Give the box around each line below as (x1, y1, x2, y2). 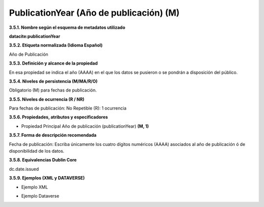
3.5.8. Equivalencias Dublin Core (9, 157, 77, 163)
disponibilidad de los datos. (9, 148, 65, 154)
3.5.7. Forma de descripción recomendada (9, 132, 97, 138)
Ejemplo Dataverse (21, 193, 60, 199)
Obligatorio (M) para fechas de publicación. (9, 87, 97, 93)
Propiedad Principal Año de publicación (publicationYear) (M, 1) (21, 123, 149, 129)
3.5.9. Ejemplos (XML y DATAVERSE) (9, 175, 85, 181)
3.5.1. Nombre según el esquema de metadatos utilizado (9, 24, 126, 30)
